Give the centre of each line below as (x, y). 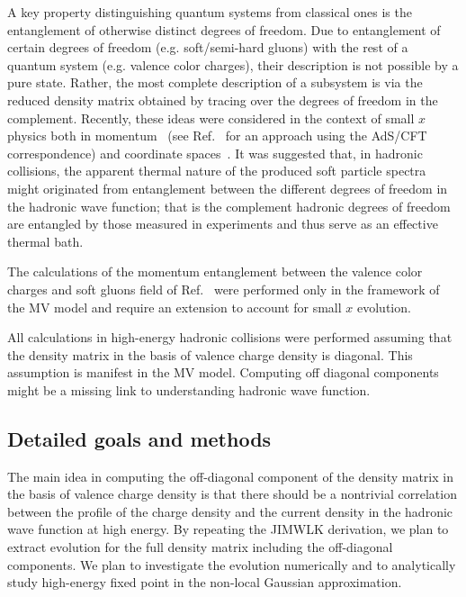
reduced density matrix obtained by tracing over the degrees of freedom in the (223, 99)
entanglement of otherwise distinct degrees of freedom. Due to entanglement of (224, 29)
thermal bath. (45, 241)
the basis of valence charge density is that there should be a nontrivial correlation (232, 494)
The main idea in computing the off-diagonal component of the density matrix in (230, 476)
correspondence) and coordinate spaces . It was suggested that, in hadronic (215, 153)
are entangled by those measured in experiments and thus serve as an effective (223, 224)
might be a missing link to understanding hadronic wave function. (189, 389)
